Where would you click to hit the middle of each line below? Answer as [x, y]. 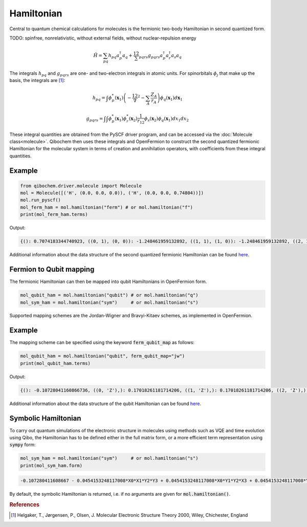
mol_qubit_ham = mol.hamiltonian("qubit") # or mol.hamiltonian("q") [109, 295]
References [25, 505]
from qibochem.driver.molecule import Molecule [81, 186]
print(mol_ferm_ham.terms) [54, 215]
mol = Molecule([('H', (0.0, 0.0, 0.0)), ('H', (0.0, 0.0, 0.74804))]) [112, 193]
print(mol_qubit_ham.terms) [55, 363]
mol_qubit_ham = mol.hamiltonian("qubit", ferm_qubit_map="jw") [103, 356]
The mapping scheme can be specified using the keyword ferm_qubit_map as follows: [102, 342]
